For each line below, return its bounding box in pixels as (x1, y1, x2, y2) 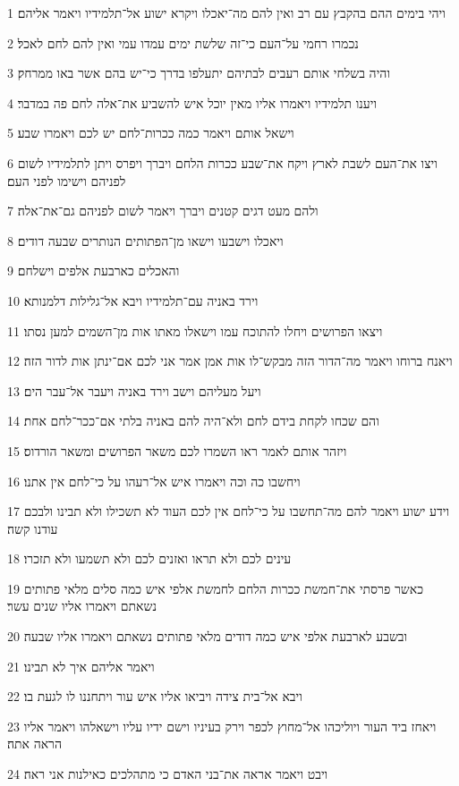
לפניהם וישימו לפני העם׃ (7, 171, 126, 190)
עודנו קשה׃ (7, 519, 58, 537)
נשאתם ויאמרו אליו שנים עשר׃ (7, 596, 157, 615)
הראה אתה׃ (7, 734, 63, 753)
